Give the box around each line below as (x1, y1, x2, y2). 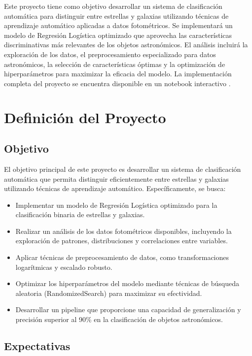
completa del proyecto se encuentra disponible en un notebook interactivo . (4, 78, 231, 88)
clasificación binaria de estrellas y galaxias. (15, 209, 145, 220)
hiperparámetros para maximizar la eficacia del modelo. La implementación (4, 68, 232, 79)
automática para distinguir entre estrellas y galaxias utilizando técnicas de (4, 10, 229, 21)
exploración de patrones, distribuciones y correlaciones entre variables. (15, 235, 228, 246)
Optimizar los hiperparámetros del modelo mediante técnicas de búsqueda (15, 278, 239, 289)
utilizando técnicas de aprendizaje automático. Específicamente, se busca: (4, 183, 226, 194)
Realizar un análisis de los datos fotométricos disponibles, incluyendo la (15, 226, 232, 236)
